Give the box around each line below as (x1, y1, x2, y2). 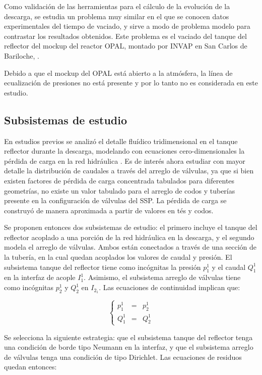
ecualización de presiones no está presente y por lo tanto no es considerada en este (4, 77, 258, 88)
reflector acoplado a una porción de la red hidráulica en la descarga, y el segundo (4, 231, 254, 242)
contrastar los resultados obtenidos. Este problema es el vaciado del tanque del (4, 30, 247, 41)
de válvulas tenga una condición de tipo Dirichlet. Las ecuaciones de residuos (4, 351, 242, 362)
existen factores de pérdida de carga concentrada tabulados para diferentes (4, 175, 235, 185)
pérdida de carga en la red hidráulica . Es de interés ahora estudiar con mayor (4, 155, 245, 166)
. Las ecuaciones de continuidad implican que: (99, 282, 240, 293)
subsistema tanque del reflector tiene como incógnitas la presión (4, 261, 201, 272)
